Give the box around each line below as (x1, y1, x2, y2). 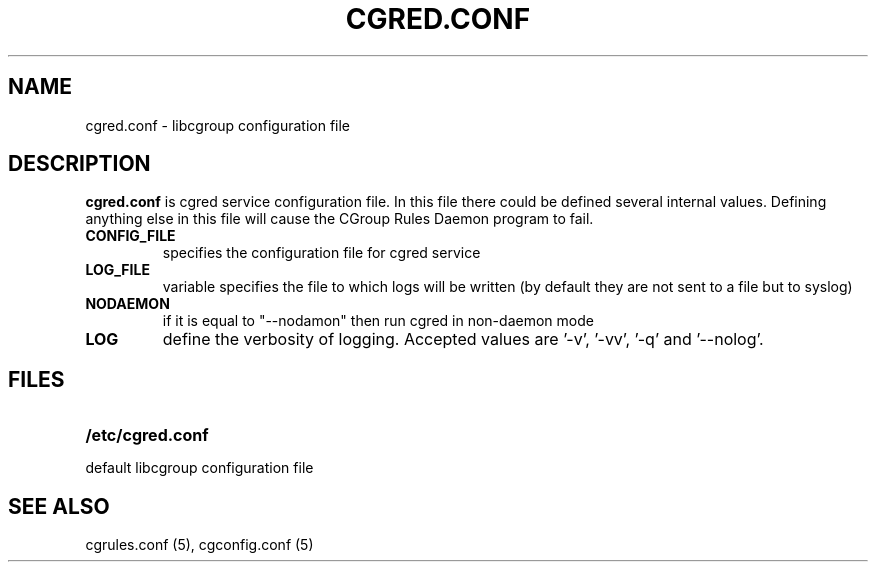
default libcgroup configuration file (85, 459, 314, 477)
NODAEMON (85, 295, 170, 313)
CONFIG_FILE (85, 227, 176, 245)
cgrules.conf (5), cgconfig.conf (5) (85, 536, 314, 554)
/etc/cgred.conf (85, 425, 209, 446)
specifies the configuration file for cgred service (162, 244, 481, 262)
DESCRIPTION (8, 151, 151, 177)
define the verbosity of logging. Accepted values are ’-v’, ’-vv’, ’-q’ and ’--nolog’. (162, 329, 764, 350)
